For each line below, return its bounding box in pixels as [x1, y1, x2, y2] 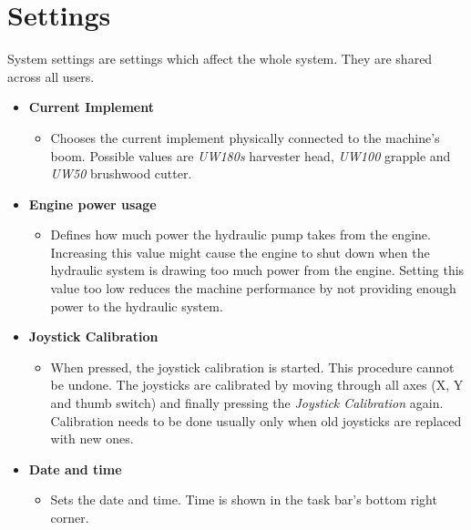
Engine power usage [28, 194, 157, 213]
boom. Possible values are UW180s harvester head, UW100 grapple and [50, 146, 451, 165]
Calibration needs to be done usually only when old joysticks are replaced [50, 411, 462, 430]
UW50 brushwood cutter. [50, 164, 192, 183]
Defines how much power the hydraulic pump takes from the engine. [50, 225, 431, 244]
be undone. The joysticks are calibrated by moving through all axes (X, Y [50, 375, 464, 394]
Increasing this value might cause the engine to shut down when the [50, 242, 430, 261]
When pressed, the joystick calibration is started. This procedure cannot [50, 357, 455, 376]
